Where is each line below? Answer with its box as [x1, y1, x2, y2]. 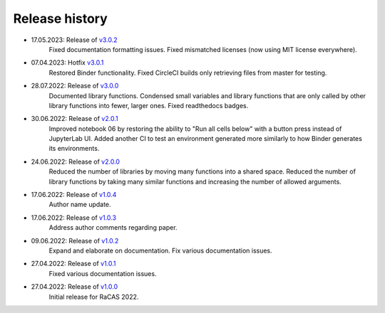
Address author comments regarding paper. [48, 223, 178, 232]
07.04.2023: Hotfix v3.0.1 [31, 58, 104, 67]
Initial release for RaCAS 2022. [48, 292, 139, 301]
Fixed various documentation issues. [48, 269, 157, 277]
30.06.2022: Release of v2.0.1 [31, 115, 118, 123]
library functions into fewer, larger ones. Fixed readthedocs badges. [48, 101, 249, 110]
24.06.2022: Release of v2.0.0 [31, 157, 120, 166]
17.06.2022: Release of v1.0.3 [31, 213, 117, 222]
